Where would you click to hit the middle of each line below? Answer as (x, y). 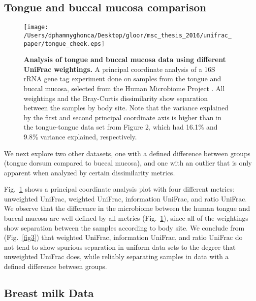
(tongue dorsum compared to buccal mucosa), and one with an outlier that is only (128, 163)
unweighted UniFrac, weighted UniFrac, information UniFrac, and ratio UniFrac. (126, 198)
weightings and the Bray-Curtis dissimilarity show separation (116, 98)
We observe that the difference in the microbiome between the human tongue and (127, 208)
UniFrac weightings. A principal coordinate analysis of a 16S (119, 69)
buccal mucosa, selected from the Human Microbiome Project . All (124, 88)
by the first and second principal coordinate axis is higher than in (123, 117)
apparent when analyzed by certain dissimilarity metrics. (90, 172)
